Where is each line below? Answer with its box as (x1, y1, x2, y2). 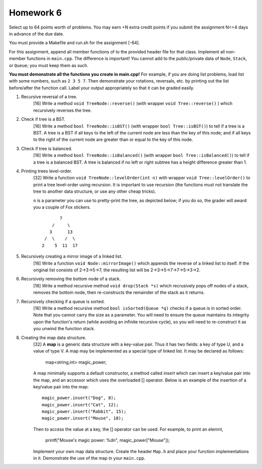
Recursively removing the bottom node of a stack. (21, 276, 121, 282)
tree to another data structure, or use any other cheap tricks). (33, 188, 156, 194)
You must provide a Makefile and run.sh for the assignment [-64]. (9, 40, 140, 46)
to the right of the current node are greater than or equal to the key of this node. (33, 136, 194, 143)
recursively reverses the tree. (33, 107, 92, 113)
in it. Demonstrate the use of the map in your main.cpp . (33, 455, 146, 461)
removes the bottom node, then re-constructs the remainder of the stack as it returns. (33, 289, 205, 296)
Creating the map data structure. (21, 335, 87, 340)
